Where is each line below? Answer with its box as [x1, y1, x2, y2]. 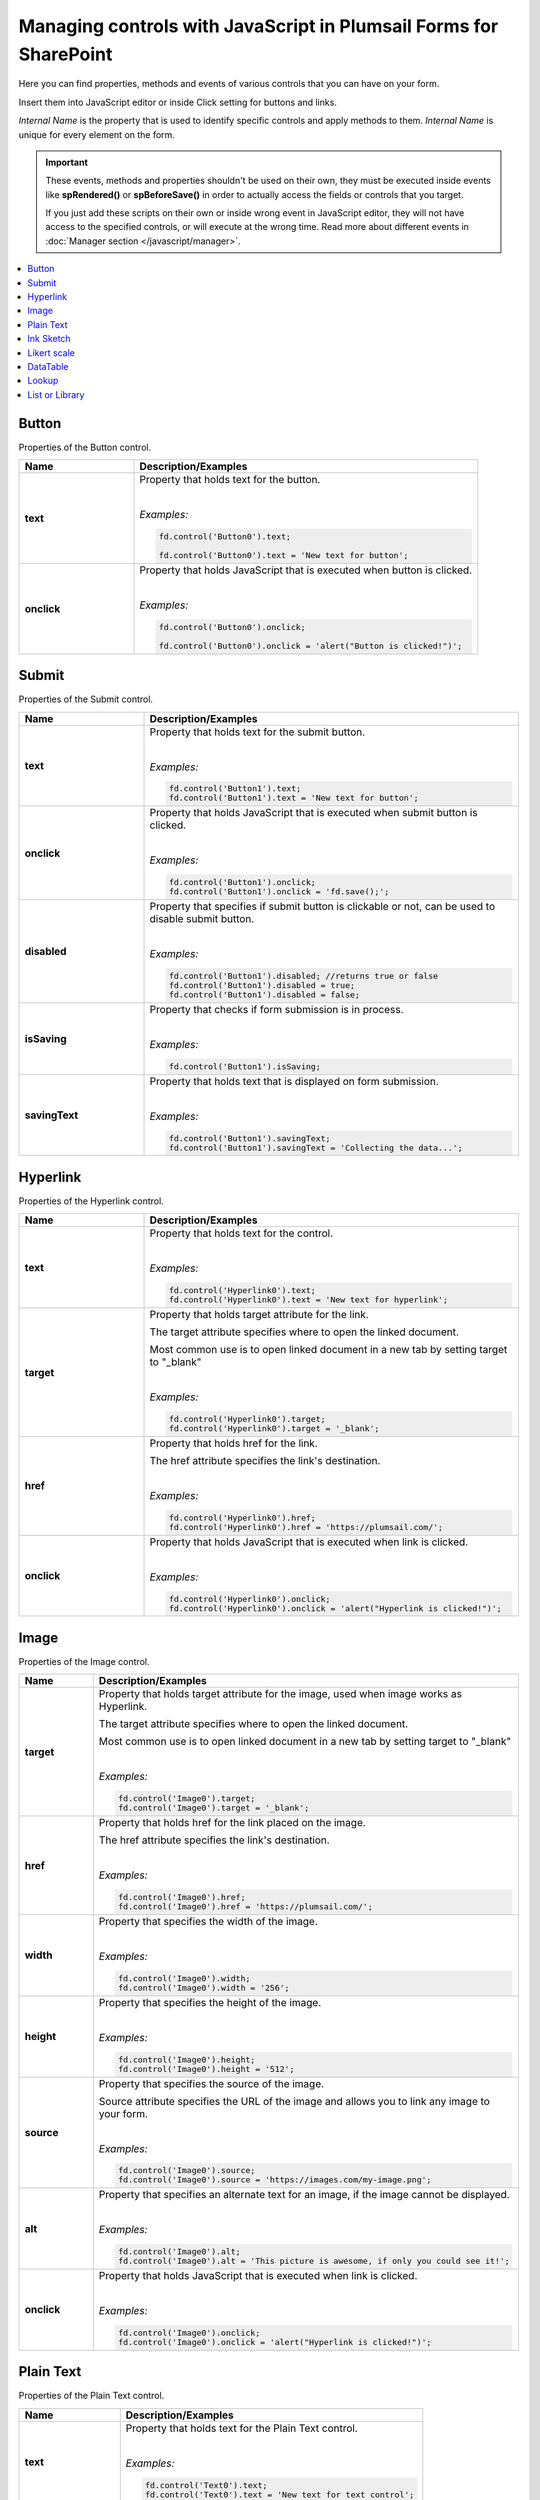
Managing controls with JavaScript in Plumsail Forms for [18, 15, 499, 37]
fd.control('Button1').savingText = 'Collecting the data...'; [168, 1142, 463, 1153]
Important [45, 156, 89, 168]
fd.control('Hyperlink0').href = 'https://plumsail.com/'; [168, 1521, 444, 1532]
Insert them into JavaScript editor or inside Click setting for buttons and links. [18, 96, 337, 108]
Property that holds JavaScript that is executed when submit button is [149, 806, 479, 820]
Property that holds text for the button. [139, 473, 321, 487]
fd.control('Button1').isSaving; [168, 1061, 322, 1072]
